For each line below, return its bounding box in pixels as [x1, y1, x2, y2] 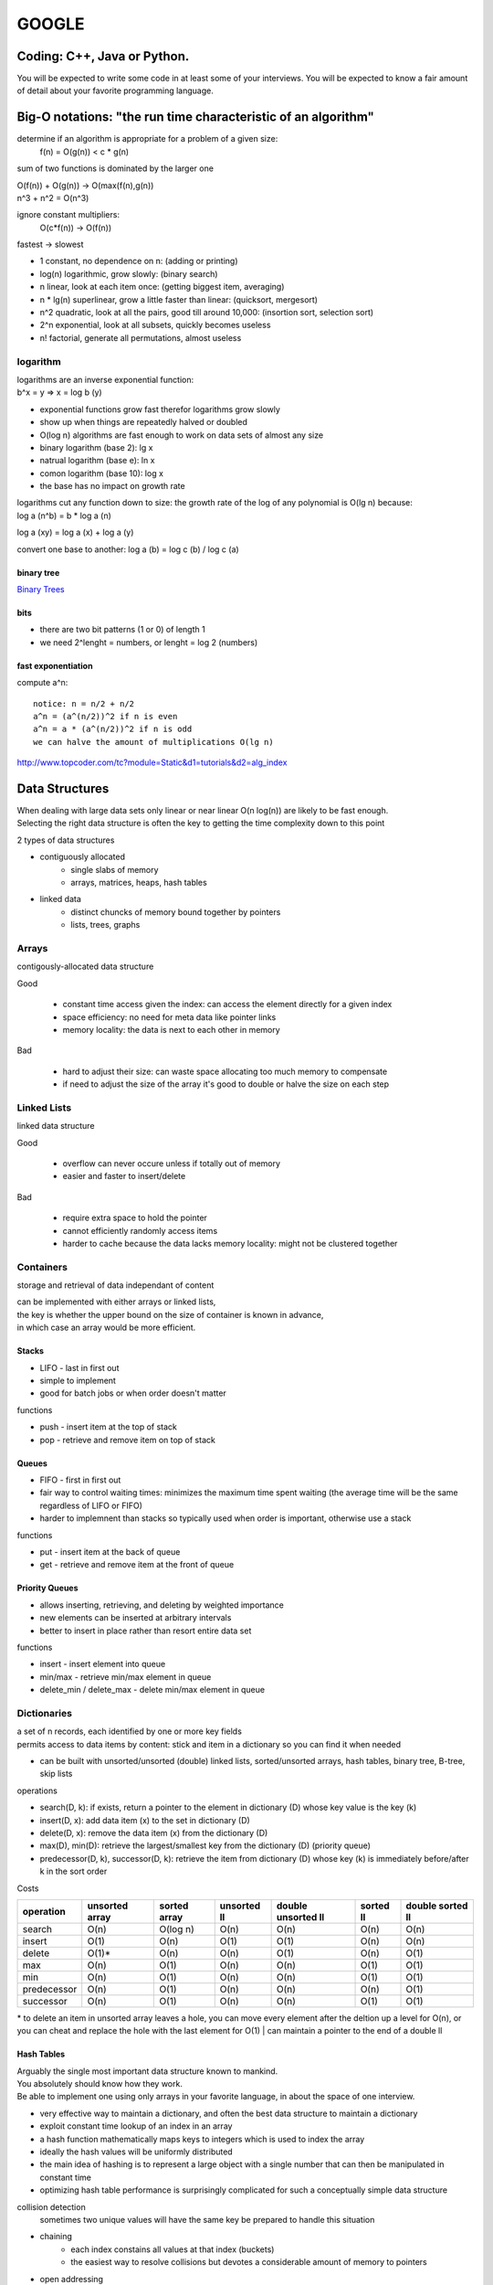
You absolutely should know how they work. [16, 2078, 183, 2089]
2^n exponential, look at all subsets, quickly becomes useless [39, 320, 271, 331]
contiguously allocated [39, 851, 126, 863]
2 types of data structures [16, 834, 115, 845]
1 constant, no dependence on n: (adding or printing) [39, 256, 238, 267]
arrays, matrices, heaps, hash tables [70, 877, 207, 888]
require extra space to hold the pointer [62, 1212, 207, 1224]
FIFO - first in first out [39, 1474, 121, 1485]
